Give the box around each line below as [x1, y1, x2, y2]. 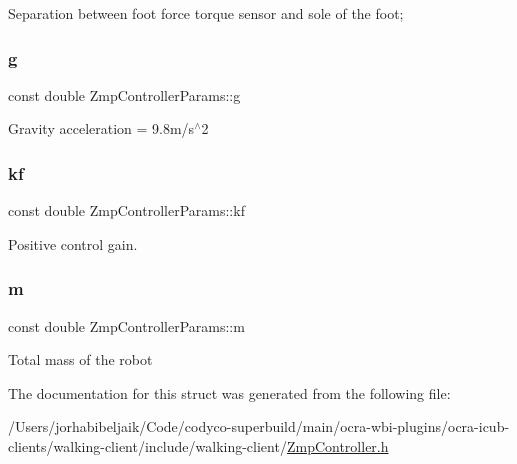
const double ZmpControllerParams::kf [8, 200, 245, 221]
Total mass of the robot [8, 349, 153, 370]
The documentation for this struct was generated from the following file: [8, 382, 451, 403]
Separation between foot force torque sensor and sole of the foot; [8, 3, 404, 23]
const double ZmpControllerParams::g [8, 84, 241, 105]
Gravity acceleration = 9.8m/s [8, 118, 195, 139]
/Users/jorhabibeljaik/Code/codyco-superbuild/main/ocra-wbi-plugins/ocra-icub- [8, 416, 510, 437]
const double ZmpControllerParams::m [8, 315, 245, 336]
